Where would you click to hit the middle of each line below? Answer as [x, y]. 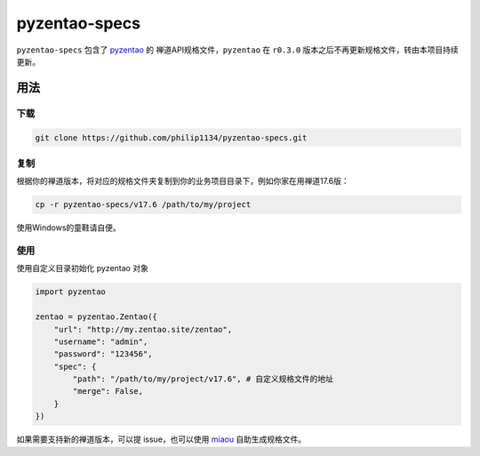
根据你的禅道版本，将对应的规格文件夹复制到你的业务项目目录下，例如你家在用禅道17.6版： [183, 181]
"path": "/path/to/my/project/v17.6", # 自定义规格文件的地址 [203, 379]
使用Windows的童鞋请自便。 [69, 228]
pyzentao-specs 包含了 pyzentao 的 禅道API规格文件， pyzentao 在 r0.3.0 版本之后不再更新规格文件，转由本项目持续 [237, 50]
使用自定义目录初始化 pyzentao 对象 [82, 268]
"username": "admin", [101, 341]
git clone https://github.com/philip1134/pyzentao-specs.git [171, 137]
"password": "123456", [103, 354]
